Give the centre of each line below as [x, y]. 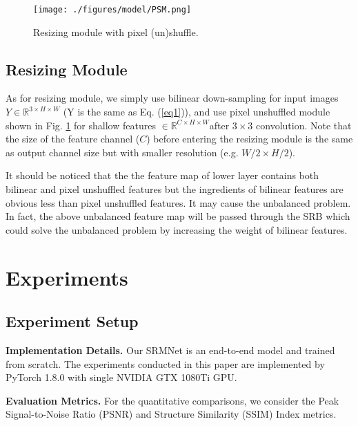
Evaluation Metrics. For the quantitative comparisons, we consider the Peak [172, 400]
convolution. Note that [304, 125]
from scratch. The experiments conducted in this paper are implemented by [165, 363]
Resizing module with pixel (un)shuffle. [116, 31]
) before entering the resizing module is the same [250, 139]
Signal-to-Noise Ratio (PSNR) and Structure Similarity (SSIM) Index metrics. [171, 414]
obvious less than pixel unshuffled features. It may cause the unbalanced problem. [178, 202]
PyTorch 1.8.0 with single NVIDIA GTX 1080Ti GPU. [121, 377]
